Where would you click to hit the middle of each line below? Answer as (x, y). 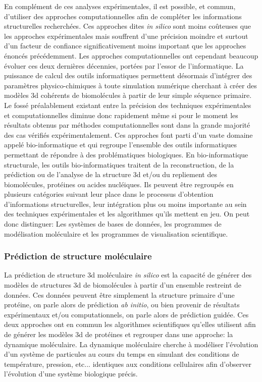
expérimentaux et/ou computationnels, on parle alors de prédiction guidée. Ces (126, 314)
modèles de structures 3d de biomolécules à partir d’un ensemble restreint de (123, 285)
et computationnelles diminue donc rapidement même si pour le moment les (121, 115)
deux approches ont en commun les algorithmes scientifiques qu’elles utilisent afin (130, 324)
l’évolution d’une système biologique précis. (71, 374)
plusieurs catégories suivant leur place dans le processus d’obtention (109, 194)
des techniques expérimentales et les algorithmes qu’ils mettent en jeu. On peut (127, 214)
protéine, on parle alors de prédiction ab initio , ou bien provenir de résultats (122, 305)
